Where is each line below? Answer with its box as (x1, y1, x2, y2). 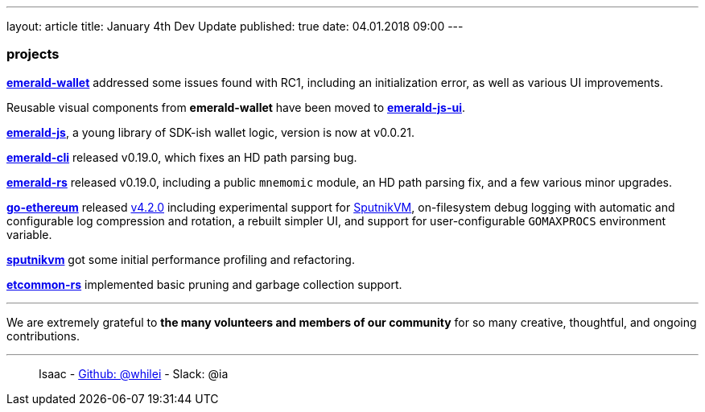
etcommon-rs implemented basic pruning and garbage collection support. (6, 277, 402, 291)
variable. (6, 227, 52, 241)
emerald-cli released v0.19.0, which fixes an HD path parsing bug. (6, 150, 357, 164)
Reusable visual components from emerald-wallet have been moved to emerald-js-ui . (6, 100, 466, 114)
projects (6, 46, 60, 63)
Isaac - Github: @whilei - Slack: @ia (39, 366, 229, 381)
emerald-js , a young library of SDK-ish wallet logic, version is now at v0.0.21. (6, 125, 415, 139)
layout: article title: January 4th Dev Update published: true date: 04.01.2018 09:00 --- (6, 19, 464, 33)
